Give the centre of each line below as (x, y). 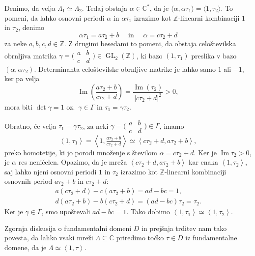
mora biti (18, 107)
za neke (16, 43)
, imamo (172, 126)
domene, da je (26, 247)
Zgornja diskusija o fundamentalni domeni (68, 228)
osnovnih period (28, 181)
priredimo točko (140, 238)
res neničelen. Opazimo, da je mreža (73, 162)
